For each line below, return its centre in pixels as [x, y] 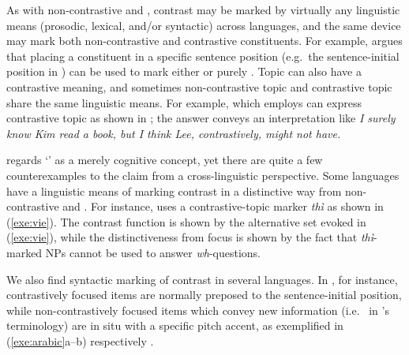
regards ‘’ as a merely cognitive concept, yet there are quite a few [165, 160]
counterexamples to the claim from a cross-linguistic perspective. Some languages [203, 175]
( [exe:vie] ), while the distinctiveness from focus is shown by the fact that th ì [190, 237]
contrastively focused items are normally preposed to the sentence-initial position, [204, 295]
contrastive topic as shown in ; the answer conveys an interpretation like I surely [201, 118]
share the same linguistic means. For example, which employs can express [184, 102]
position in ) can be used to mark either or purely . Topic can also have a [184, 71]
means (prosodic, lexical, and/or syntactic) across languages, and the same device [204, 25]
